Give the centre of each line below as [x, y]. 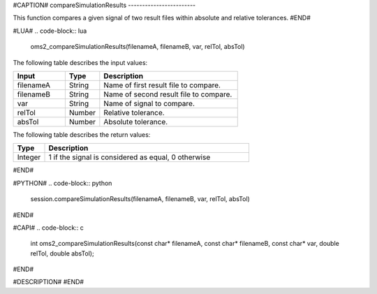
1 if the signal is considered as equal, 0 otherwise [130, 157]
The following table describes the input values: [80, 62]
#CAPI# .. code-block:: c [48, 228]
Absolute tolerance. [136, 122]
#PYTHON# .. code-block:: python [62, 183]
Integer [29, 157]
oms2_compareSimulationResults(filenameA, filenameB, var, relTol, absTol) [138, 47]
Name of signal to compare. [149, 103]
